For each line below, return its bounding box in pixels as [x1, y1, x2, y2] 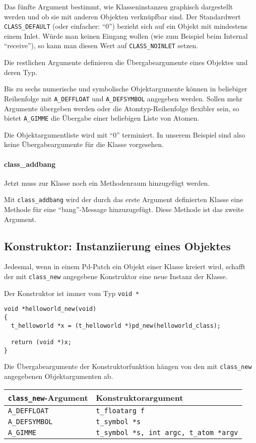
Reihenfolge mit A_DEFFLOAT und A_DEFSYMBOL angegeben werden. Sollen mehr [4, 93, 243, 103]
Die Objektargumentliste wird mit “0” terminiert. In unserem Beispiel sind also [4, 129, 245, 140]
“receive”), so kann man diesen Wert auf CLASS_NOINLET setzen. [4, 40, 198, 51]
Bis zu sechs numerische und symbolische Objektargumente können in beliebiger [4, 83, 248, 94]
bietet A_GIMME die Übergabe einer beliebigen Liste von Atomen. [4, 113, 199, 123]
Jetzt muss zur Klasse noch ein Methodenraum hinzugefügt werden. [4, 177, 210, 188]
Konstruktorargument [96, 391, 184, 403]
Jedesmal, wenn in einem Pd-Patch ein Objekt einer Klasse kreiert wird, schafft [4, 261, 246, 272]
